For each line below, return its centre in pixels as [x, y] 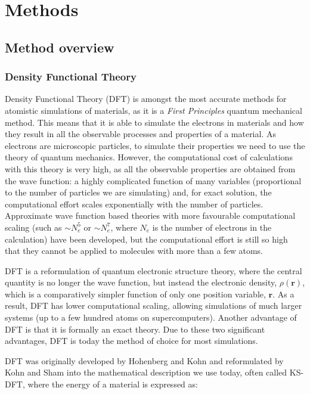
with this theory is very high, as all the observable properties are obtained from [150, 168]
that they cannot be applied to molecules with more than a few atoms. [134, 251]
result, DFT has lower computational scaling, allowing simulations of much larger [154, 305]
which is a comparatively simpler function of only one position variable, [135, 294]
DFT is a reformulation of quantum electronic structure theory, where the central [154, 270]
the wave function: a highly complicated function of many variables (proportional [153, 180]
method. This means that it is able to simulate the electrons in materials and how [154, 122]
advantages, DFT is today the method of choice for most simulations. [131, 341]
